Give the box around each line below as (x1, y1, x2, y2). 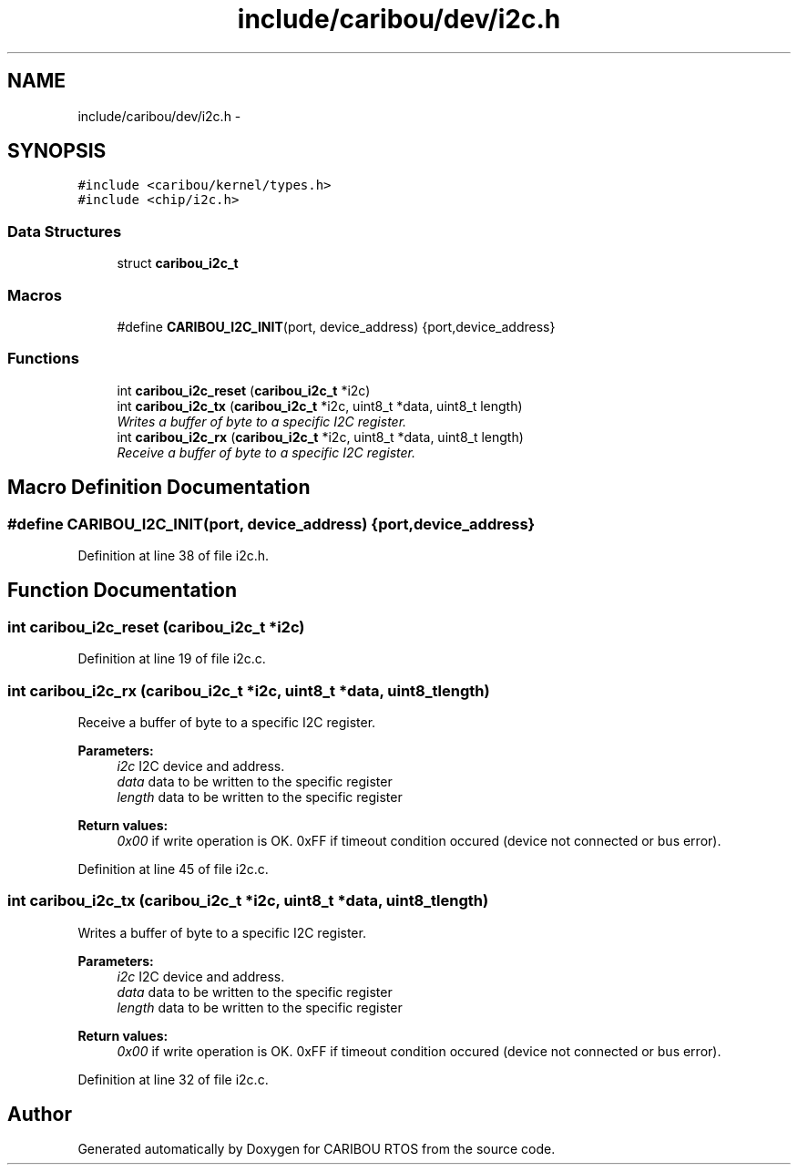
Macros (7, 285, 62, 304)
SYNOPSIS (7, 139, 107, 163)
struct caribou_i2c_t (117, 255, 239, 272)
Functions (7, 349, 79, 368)
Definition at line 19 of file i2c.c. (77, 651, 266, 667)
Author (7, 1103, 72, 1126)
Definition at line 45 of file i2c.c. (77, 860, 269, 877)
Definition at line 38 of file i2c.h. (77, 547, 270, 563)
